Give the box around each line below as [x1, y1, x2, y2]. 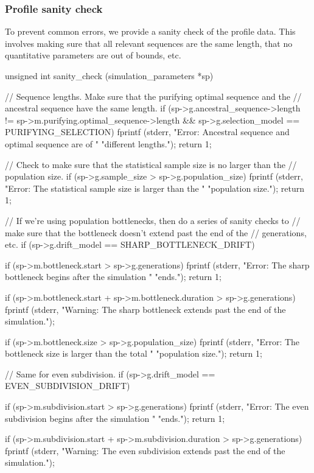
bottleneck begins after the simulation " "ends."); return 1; [5, 270, 222, 283]
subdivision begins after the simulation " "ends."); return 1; [5, 412, 225, 424]
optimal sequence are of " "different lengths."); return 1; [5, 137, 212, 150]
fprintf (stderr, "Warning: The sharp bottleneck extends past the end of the [5, 303, 286, 315]
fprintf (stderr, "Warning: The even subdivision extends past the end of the [5, 444, 285, 457]
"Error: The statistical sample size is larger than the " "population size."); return [5, 181, 305, 194]
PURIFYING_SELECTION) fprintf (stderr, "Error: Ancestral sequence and [5, 125, 290, 138]
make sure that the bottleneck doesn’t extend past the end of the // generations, [5, 226, 307, 239]
